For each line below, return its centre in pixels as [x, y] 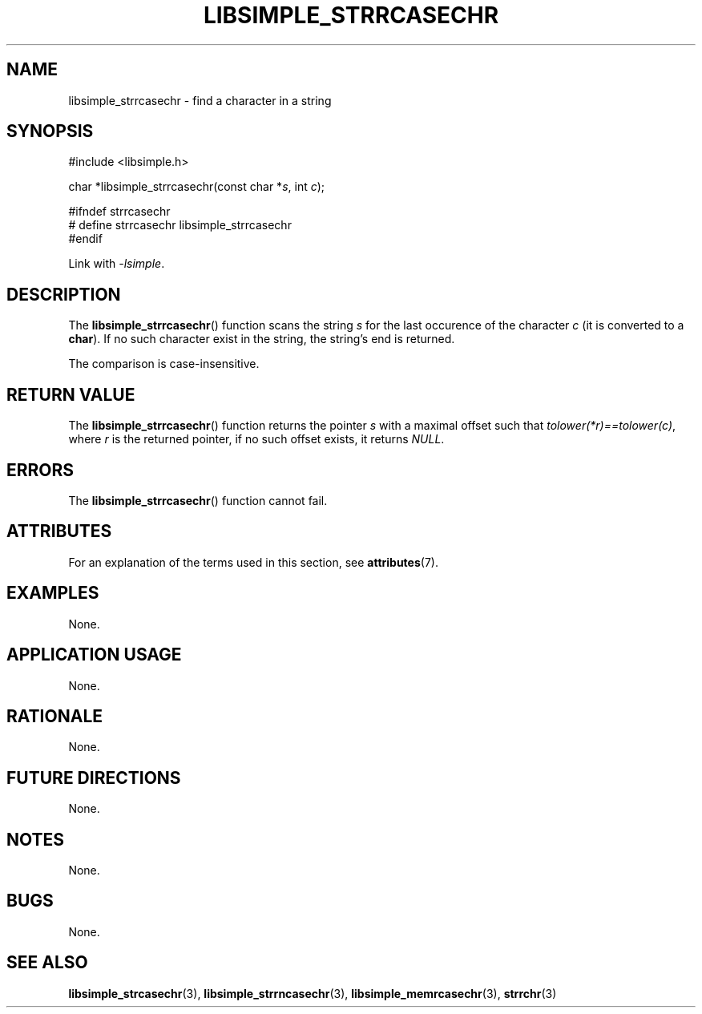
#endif [85, 239]
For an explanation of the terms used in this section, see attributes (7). [253, 562]
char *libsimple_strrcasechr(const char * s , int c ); [197, 187]
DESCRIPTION [64, 294]
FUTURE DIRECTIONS [94, 778]
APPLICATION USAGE [94, 655]
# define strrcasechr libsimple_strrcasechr [180, 225]
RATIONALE [55, 716]
